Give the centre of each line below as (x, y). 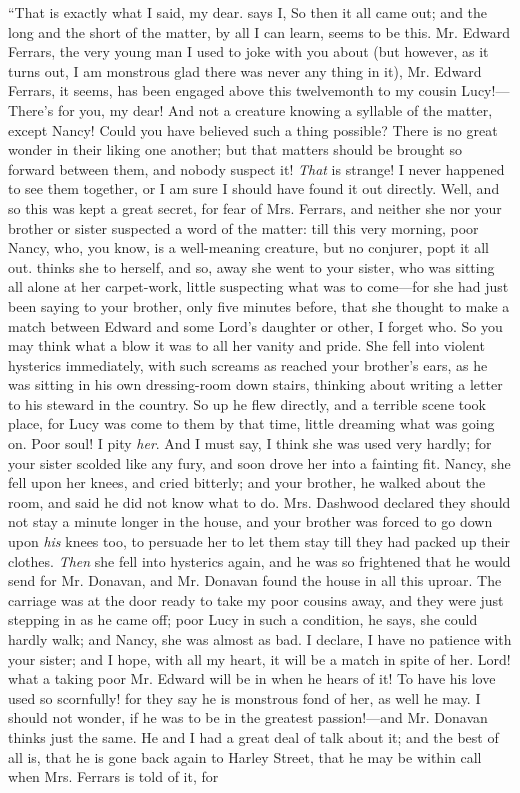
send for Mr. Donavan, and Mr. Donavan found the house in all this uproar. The (255, 580)
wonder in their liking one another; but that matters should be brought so (235, 149)
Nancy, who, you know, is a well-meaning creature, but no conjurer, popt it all (248, 247)
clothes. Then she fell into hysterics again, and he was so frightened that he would (259, 560)
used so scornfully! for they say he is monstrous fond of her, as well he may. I (244, 697)
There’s (31, 109)
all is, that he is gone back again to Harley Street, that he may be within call (245, 756)
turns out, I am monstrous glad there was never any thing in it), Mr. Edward (245, 70)
